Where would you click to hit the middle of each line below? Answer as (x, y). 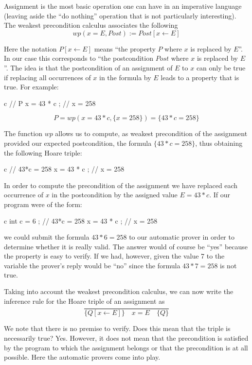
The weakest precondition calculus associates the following (91, 25)
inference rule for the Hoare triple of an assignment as (84, 301)
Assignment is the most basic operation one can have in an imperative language (123, 6)
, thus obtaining (219, 143)
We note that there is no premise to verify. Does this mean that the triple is (117, 328)
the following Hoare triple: (43, 152)
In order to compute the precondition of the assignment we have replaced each (121, 185)
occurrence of (24, 195)
